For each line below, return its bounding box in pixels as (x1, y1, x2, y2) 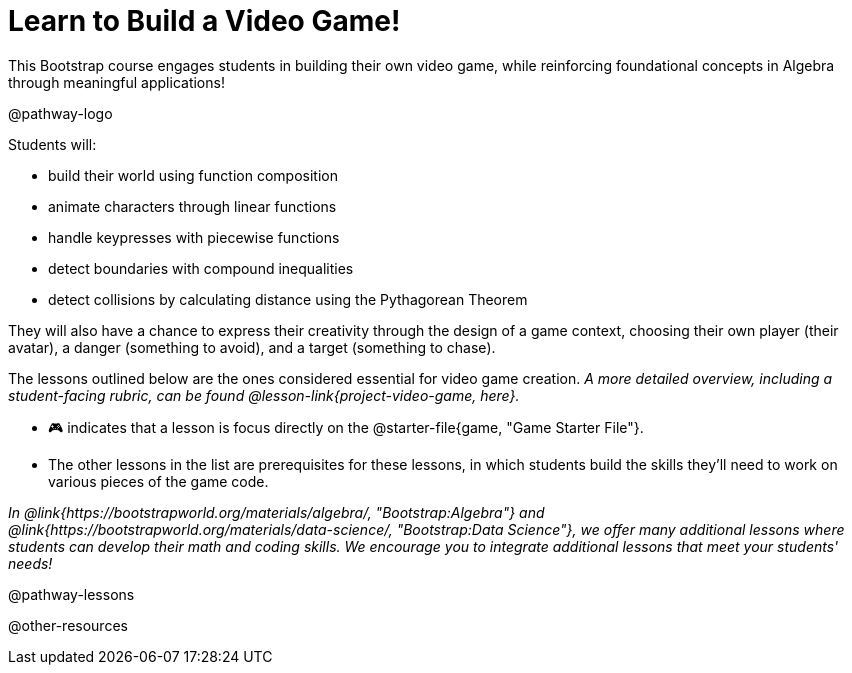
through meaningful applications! (8, 73, 225, 91)
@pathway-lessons (8, 585, 135, 603)
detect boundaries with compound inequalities (48, 259, 354, 277)
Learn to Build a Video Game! (8, 4, 401, 38)
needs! (8, 554, 53, 572)
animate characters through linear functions (48, 197, 337, 215)
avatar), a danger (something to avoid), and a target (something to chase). (8, 338, 496, 356)
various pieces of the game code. (48, 472, 269, 490)
